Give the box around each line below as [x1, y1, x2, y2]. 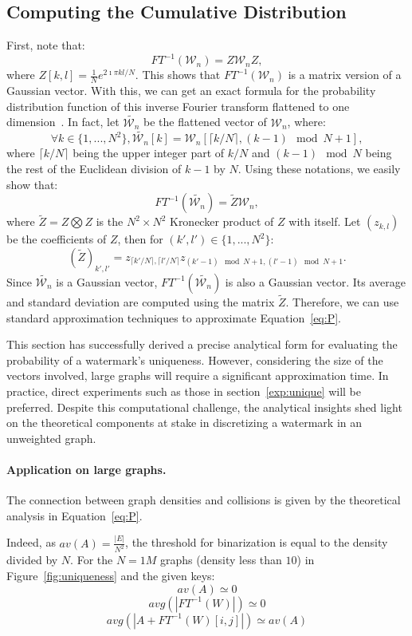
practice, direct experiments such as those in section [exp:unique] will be [6, 382, 361, 399]
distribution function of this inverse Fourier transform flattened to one [6, 97, 350, 114]
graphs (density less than [160, 551, 282, 568]
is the [96, 213, 124, 230]
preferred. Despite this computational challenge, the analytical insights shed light [6, 398, 402, 415]
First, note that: [6, 37, 85, 53]
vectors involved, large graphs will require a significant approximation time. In [6, 367, 389, 384]
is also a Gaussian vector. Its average [225, 273, 406, 290]
